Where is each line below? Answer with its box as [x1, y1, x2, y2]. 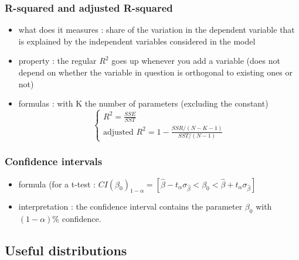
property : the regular [18, 54, 97, 67]
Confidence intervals [5, 154, 103, 169]
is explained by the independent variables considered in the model [18, 35, 256, 47]
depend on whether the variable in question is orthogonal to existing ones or [18, 66, 293, 78]
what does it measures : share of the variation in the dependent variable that [18, 23, 295, 36]
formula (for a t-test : [18, 177, 96, 190]
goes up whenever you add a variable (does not [111, 54, 280, 67]
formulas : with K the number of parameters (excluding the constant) [18, 97, 269, 110]
